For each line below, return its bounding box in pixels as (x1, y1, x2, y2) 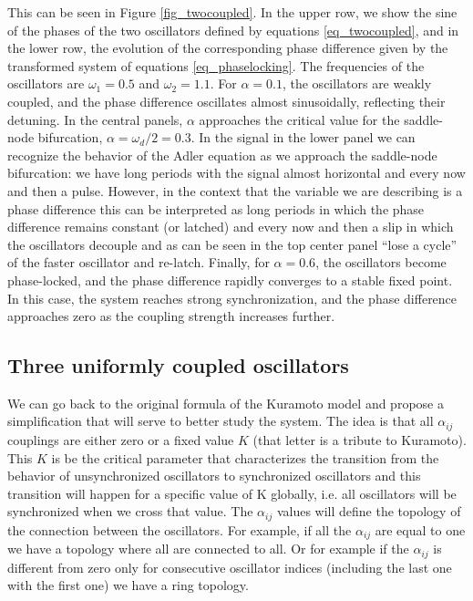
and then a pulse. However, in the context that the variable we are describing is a (7, 181, 463, 200)
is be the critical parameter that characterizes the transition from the (51, 448, 439, 467)
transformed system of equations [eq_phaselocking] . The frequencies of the (7, 56, 425, 75)
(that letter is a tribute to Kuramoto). (252, 430, 467, 449)
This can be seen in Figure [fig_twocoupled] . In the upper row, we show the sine (7, 3, 458, 21)
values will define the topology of (276, 502, 461, 521)
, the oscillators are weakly (282, 74, 432, 93)
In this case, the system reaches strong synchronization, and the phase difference (7, 288, 458, 307)
